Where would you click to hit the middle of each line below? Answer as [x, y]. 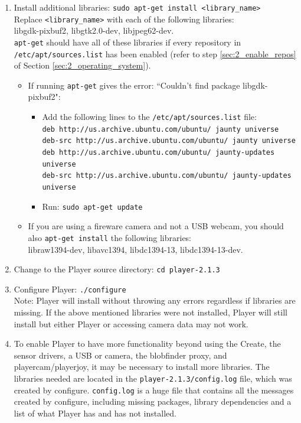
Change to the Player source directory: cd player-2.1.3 [117, 269]
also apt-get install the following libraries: [110, 237]
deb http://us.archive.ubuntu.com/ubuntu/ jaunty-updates [158, 153]
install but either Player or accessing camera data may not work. [131, 323]
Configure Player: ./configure [70, 289]
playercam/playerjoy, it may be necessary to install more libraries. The [142, 367]
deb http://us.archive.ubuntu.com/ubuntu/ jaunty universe [161, 129]
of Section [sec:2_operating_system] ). [82, 65]
